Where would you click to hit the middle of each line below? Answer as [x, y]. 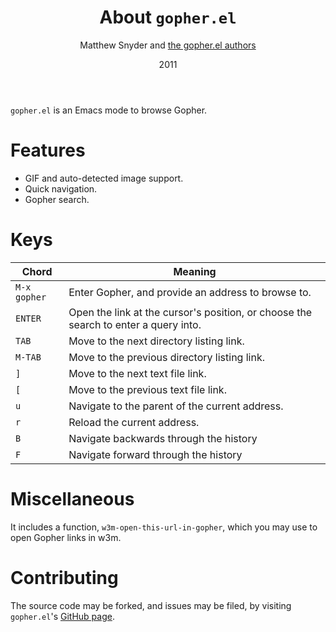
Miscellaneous [72, 499]
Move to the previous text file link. [147, 389]
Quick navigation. [61, 188]
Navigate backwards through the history [163, 438]
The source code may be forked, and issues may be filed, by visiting [151, 605]
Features [48, 150]
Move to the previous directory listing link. [166, 357]
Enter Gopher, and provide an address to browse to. [190, 292]
